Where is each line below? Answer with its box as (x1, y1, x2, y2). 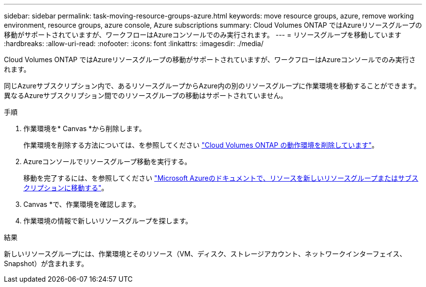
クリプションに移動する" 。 (23, 184, 108, 192)
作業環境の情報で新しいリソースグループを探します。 (23, 217, 193, 225)
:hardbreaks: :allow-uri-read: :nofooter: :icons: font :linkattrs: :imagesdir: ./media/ (4, 39, 264, 48)
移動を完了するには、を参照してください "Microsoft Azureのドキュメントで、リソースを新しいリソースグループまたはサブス (23, 174, 419, 182)
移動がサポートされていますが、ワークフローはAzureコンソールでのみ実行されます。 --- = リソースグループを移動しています (4, 31, 402, 39)
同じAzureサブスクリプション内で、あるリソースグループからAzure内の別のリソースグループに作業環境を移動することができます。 (4, 82, 421, 90)
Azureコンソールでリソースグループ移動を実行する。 (23, 157, 192, 166)
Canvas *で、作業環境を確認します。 (23, 200, 141, 208)
